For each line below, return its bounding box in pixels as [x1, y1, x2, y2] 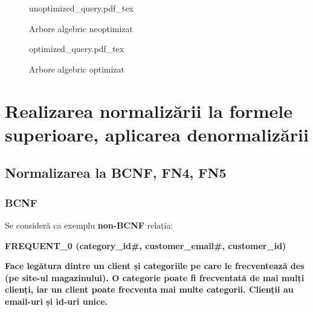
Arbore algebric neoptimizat [29, 22, 134, 34]
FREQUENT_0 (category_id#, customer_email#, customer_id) [5, 239, 286, 252]
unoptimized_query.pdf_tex [29, 2, 134, 14]
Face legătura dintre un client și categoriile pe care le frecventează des [5, 259, 305, 272]
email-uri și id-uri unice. [5, 294, 108, 307]
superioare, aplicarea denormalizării [5, 122, 309, 146]
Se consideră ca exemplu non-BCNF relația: [5, 218, 173, 231]
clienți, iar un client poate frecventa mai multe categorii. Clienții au [5, 283, 294, 296]
